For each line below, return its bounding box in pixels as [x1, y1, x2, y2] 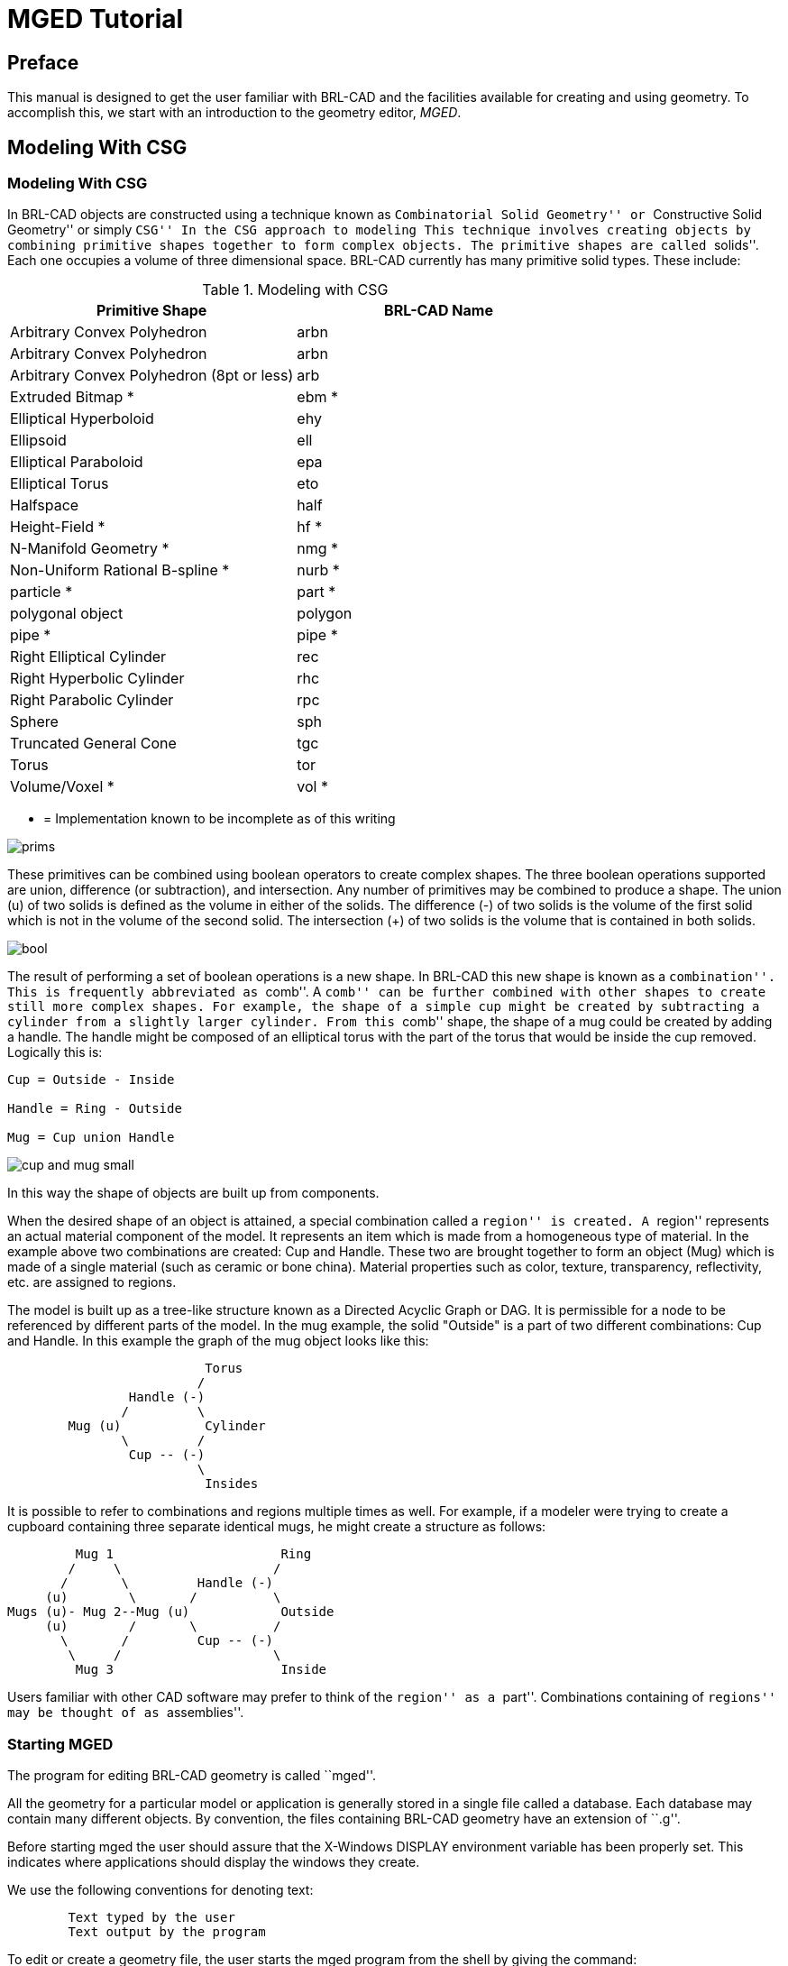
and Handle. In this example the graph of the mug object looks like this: [7, 1333, 429, 1349]
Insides [205, 1476, 259, 1492]
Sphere [10, 712, 59, 731]
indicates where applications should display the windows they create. [7, 1854, 420, 1870]
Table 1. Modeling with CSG [202, 280, 389, 299]
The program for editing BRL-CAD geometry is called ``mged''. [7, 1768, 377, 1784]
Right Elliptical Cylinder [10, 648, 167, 666]
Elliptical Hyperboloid [10, 409, 154, 428]
